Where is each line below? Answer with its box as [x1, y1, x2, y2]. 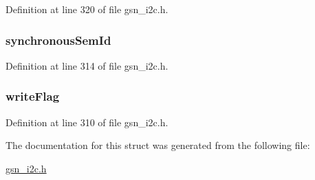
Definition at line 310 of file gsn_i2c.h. [6, 114, 169, 129]
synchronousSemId [6, 31, 111, 48]
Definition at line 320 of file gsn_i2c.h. [6, 2, 169, 16]
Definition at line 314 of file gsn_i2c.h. [6, 58, 169, 72]
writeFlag [6, 88, 60, 105]
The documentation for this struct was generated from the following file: [6, 138, 310, 152]
